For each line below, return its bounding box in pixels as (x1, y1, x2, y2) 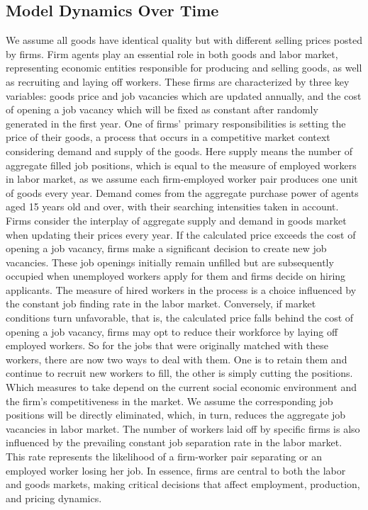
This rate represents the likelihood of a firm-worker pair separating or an (6, 449, 322, 464)
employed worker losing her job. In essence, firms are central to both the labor (6, 463, 346, 477)
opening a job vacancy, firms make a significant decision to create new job (6, 241, 327, 256)
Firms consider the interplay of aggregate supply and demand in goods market (6, 212, 347, 227)
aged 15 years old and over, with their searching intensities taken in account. (6, 199, 339, 214)
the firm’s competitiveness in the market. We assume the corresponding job (6, 393, 333, 408)
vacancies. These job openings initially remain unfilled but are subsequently (6, 254, 334, 269)
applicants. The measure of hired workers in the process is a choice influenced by (6, 282, 357, 297)
